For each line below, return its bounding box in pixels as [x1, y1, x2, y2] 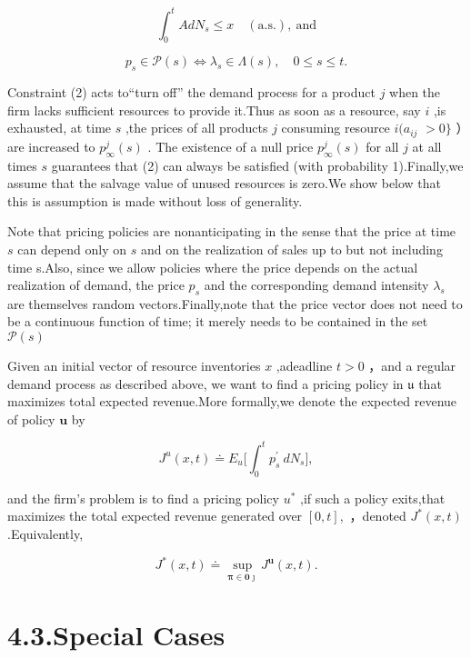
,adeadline [276, 356, 333, 375]
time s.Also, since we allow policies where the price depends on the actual [7, 257, 418, 276]
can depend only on [17, 239, 127, 258]
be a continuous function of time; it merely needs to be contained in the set [7, 312, 428, 331]
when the [389, 83, 441, 102]
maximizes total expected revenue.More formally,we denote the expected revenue [7, 392, 457, 411]
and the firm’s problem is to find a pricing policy [7, 488, 279, 507]
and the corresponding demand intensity [204, 275, 429, 294]
